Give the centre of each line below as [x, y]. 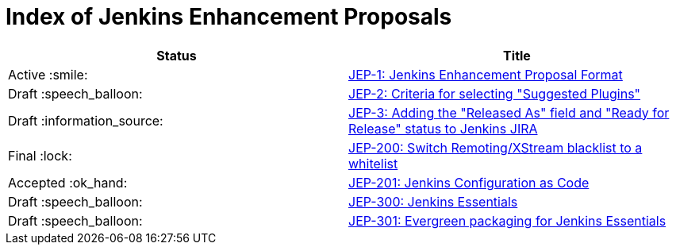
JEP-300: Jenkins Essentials [433, 201]
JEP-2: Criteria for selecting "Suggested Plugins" [495, 93]
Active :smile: [48, 74]
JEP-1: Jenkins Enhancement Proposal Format [486, 74]
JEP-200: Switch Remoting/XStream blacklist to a [495, 147]
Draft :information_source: [86, 120]
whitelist [373, 163]
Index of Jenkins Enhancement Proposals [229, 17]
